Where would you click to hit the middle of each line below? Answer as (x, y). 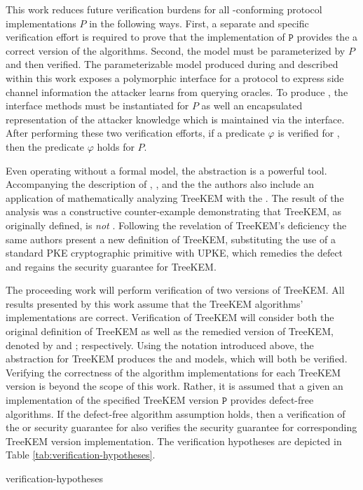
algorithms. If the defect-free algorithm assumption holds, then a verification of (176, 413)
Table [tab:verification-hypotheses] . (81, 455)
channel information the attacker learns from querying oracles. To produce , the (177, 91)
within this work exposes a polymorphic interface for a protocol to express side (175, 77)
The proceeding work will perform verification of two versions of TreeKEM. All (175, 290)
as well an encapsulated (252, 106)
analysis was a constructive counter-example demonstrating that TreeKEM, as (174, 211)
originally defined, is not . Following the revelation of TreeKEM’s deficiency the (176, 225)
